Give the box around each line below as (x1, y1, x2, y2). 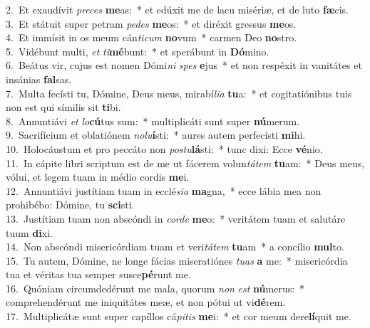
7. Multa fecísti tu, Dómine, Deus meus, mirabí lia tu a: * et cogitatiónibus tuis (6, 85, 352, 100)
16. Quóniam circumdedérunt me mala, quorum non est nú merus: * (6, 280, 305, 295)
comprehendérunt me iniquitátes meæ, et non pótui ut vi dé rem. (6, 295, 286, 310)
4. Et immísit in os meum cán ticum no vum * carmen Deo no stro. (6, 30, 297, 45)
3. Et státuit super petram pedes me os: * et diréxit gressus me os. (6, 16, 297, 31)
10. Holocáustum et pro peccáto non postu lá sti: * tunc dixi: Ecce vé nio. (6, 141, 323, 156)
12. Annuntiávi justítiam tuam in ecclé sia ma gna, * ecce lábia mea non (6, 183, 322, 198)
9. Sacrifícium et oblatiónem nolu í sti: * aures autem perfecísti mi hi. (6, 127, 306, 142)
